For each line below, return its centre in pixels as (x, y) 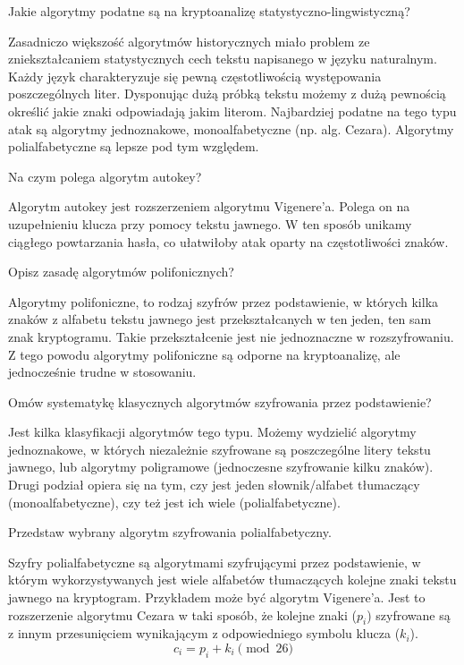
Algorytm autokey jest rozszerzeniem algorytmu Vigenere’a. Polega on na (209, 206)
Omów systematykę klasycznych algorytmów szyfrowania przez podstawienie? (220, 401)
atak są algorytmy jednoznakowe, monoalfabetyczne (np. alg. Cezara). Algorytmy (231, 128)
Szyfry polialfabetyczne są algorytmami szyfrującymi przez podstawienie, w (215, 562)
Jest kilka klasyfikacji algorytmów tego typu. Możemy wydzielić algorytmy (212, 432)
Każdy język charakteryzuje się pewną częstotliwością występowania (195, 76)
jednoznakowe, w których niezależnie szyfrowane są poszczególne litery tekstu (219, 449)
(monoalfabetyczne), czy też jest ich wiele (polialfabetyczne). (174, 502)
